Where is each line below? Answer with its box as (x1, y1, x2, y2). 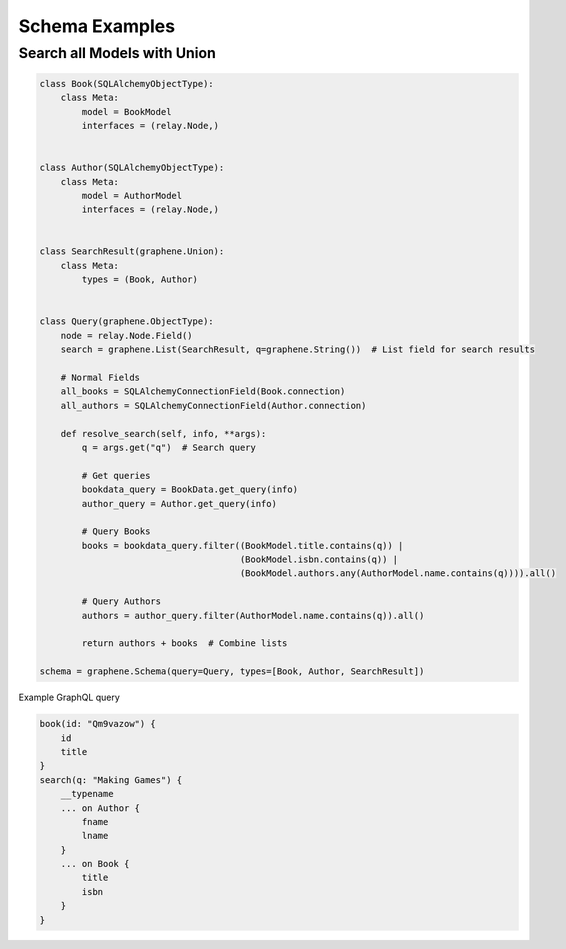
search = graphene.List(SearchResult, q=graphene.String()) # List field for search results (60, 344, 535, 355)
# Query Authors (81, 596, 162, 607)
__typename (60, 788, 114, 800)
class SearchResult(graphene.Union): (39, 246, 225, 257)
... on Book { (60, 858, 130, 870)
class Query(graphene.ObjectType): (39, 316, 214, 327)
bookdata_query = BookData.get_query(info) (81, 484, 299, 495)
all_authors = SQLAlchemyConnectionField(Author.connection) (60, 400, 367, 411)
